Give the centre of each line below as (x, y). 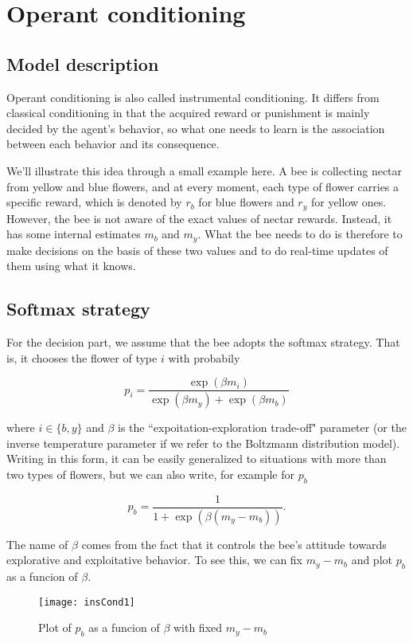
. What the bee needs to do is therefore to (300, 234)
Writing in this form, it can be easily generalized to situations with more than (197, 459)
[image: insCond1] (87, 602)
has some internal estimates (74, 234)
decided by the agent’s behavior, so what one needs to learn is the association (196, 128)
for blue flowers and (246, 202)
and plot (372, 560)
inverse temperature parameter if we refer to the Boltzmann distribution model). (203, 443)
